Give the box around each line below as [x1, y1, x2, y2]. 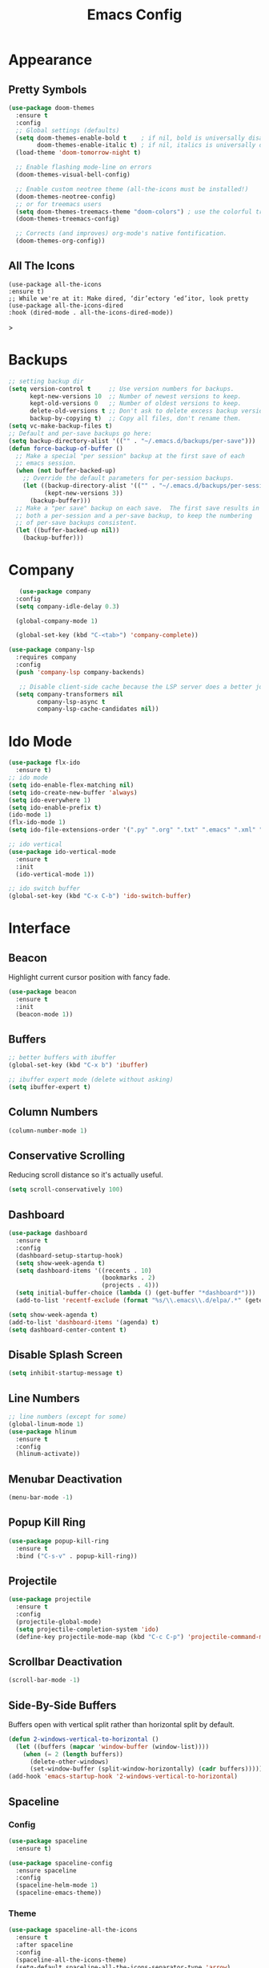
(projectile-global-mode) [15, 1617, 102, 1626]
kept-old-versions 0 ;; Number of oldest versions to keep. [29, 400, 242, 408]
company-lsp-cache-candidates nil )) [37, 705, 159, 714]
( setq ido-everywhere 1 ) [8, 796, 91, 804]
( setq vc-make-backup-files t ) [8, 422, 113, 430]
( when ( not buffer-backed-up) [15, 467, 116, 475]
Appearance [8, 51, 93, 69]
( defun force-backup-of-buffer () [8, 444, 124, 453]
